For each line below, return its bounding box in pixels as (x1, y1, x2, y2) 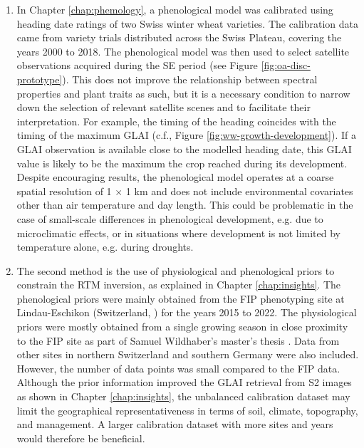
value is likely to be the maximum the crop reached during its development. (16, 155, 348, 170)
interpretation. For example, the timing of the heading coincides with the (16, 113, 336, 128)
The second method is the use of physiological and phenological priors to (16, 263, 335, 278)
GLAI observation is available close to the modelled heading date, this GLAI (16, 141, 352, 156)
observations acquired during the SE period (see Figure (16, 58, 258, 73)
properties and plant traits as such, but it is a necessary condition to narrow (16, 85, 350, 100)
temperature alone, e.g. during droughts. (16, 239, 194, 254)
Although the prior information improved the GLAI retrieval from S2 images (16, 375, 352, 390)
